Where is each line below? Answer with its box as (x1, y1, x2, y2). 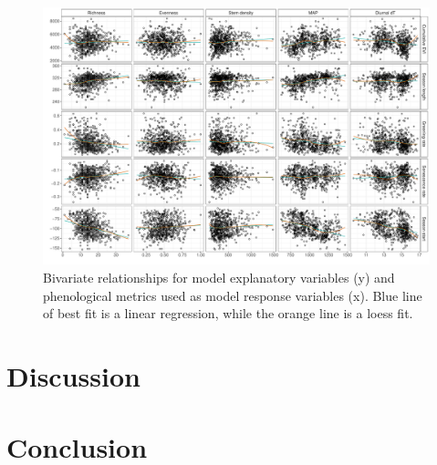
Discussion (6, 356, 140, 394)
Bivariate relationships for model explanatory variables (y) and (43, 267, 395, 286)
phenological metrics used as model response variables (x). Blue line (43, 285, 422, 305)
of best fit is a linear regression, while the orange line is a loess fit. (43, 304, 413, 323)
